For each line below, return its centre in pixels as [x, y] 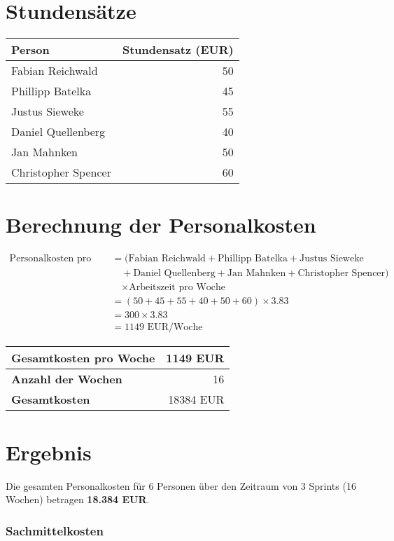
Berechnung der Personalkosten [161, 225]
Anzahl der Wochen [67, 379]
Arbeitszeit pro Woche [177, 288]
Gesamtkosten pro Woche [83, 358]
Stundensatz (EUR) [178, 50]
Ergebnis [49, 452]
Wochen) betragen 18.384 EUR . [78, 499]
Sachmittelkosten [55, 530]
